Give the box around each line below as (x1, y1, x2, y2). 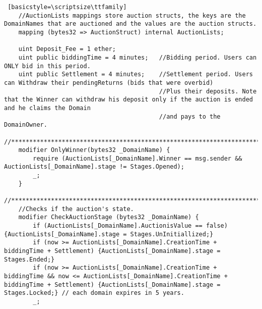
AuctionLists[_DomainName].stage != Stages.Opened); (4, 163, 184, 171)
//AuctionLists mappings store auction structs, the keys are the (18, 12, 246, 19)
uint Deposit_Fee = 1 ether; (18, 45, 116, 53)
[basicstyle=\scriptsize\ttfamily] (8, 4, 127, 11)
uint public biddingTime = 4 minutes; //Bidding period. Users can (18, 54, 257, 61)
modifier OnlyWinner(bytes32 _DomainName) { (18, 146, 170, 154)
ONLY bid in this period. (4, 62, 91, 70)
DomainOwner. (4, 121, 47, 129)
